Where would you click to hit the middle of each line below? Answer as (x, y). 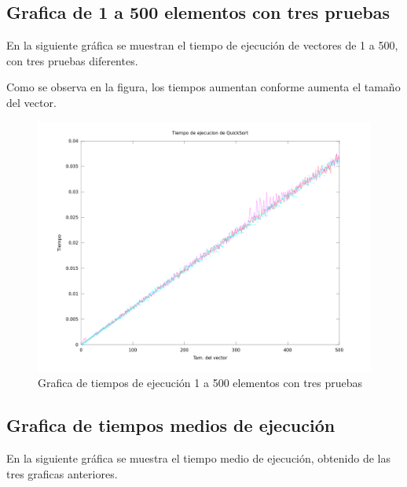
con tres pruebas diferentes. (72, 60)
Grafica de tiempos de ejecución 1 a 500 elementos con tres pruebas (200, 383)
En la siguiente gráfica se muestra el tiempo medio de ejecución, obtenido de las (198, 457)
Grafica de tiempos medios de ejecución (171, 425)
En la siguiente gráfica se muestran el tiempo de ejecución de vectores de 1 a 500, (202, 45)
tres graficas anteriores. (62, 473)
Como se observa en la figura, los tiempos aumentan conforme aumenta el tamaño (203, 87)
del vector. (31, 102)
